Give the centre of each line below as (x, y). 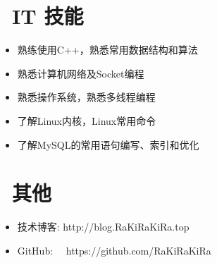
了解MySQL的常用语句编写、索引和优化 (108, 144)
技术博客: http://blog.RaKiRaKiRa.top (103, 227)
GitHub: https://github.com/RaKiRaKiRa (114, 250)
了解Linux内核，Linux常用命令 (87, 120)
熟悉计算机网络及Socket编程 (81, 73)
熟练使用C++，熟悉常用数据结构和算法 (107, 50)
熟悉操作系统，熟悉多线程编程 (86, 97)
